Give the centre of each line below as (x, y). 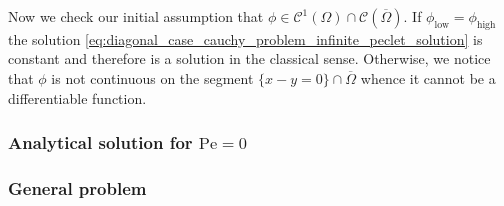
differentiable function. (77, 97)
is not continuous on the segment (152, 77)
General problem (77, 187)
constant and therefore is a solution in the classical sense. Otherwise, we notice (249, 58)
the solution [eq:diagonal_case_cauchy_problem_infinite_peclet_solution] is (245, 38)
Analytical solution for (100, 142)
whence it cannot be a (428, 77)
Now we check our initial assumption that (136, 16)
